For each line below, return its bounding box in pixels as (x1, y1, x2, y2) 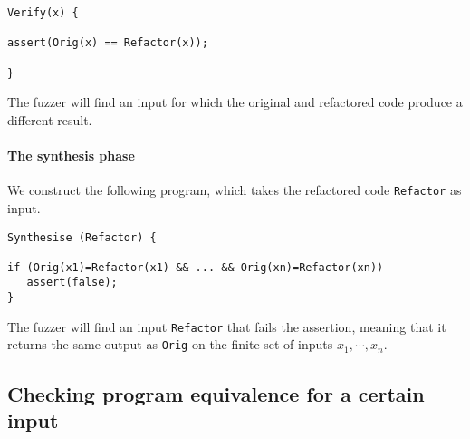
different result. (7, 110, 92, 129)
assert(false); (26, 276, 118, 289)
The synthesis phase (7, 146, 135, 165)
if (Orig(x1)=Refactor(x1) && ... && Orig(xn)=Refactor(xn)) (7, 260, 384, 274)
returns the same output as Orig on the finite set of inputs (7, 335, 333, 354)
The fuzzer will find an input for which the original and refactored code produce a (7, 93, 463, 112)
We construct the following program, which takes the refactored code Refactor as (7, 180, 462, 200)
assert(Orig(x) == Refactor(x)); (7, 36, 208, 50)
